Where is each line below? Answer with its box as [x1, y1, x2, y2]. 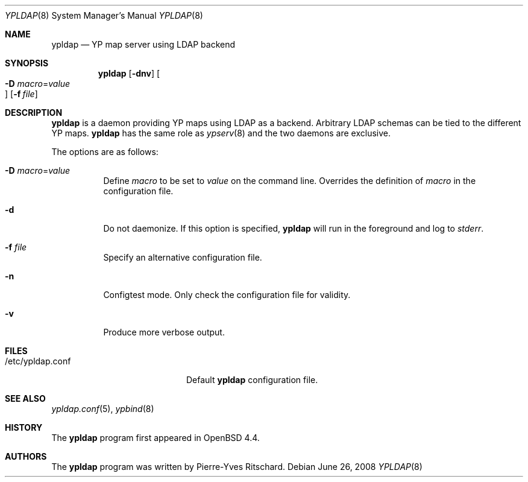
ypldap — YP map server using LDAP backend [51, 39, 235, 49]
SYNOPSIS [5, 58, 49, 68]
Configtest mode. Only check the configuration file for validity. [103, 290, 351, 300]
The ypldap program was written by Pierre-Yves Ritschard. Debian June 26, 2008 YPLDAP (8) [51, 461, 423, 472]
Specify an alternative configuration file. [103, 252, 262, 262]
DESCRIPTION [5, 107, 63, 118]
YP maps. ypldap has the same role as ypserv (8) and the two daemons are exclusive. [51, 128, 391, 138]
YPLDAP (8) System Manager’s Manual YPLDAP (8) [5, 10, 203, 21]
